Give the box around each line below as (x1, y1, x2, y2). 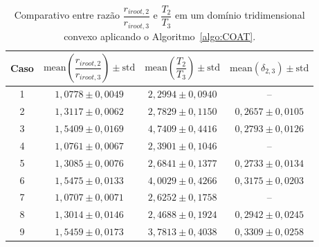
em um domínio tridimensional (174, 8, 305, 22)
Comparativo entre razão (14, 8, 120, 22)
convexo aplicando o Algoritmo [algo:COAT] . (64, 28, 256, 43)
